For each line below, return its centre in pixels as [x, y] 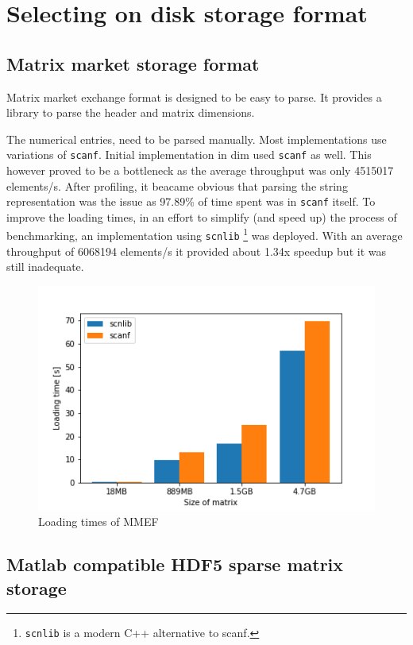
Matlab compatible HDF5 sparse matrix [175, 564]
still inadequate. [45, 266]
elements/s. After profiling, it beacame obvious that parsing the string [177, 185]
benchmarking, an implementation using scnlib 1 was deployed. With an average [205, 234]
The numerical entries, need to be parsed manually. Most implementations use [197, 139]
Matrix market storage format [133, 63]
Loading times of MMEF [98, 521]
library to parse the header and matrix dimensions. [131, 112]
